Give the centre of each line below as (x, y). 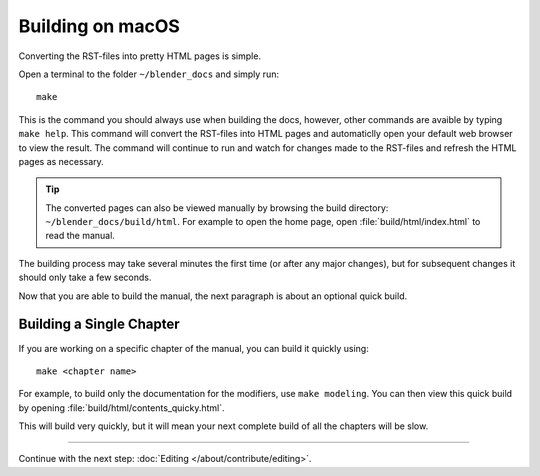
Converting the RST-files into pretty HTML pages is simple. (140, 56)
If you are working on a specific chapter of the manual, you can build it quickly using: (193, 348)
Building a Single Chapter (99, 324)
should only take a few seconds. (85, 277)
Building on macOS (99, 26)
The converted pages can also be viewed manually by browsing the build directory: (217, 207)
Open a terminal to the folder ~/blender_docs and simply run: (149, 74)
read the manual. (80, 236)
